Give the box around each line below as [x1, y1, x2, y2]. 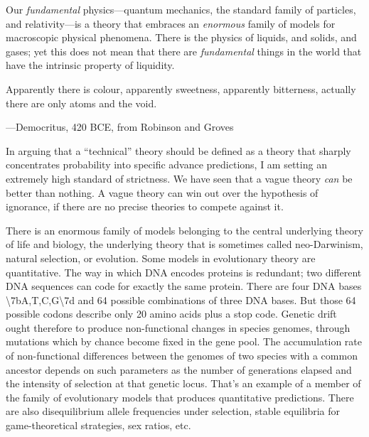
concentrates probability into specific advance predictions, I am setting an [6, 157, 327, 172]
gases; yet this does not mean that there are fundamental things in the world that [6, 43, 362, 58]
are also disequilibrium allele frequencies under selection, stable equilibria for [6, 404, 341, 419]
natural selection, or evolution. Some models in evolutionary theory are [6, 250, 316, 265]
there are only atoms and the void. [6, 95, 157, 110]
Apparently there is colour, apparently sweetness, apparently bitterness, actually [6, 81, 356, 96]
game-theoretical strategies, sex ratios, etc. [6, 418, 191, 433]
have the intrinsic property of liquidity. [6, 58, 175, 72]
